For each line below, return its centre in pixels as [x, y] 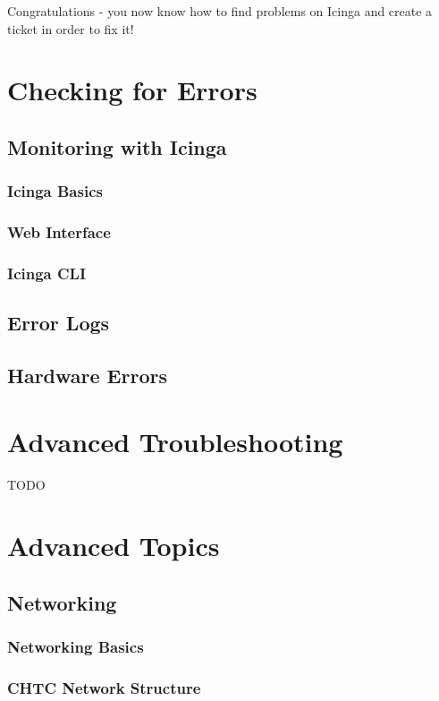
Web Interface [59, 232]
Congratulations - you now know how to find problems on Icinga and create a [220, 11]
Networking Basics [76, 647]
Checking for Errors [132, 90]
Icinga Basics [55, 191]
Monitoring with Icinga [117, 146]
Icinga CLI [47, 273]
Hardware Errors [87, 376]
